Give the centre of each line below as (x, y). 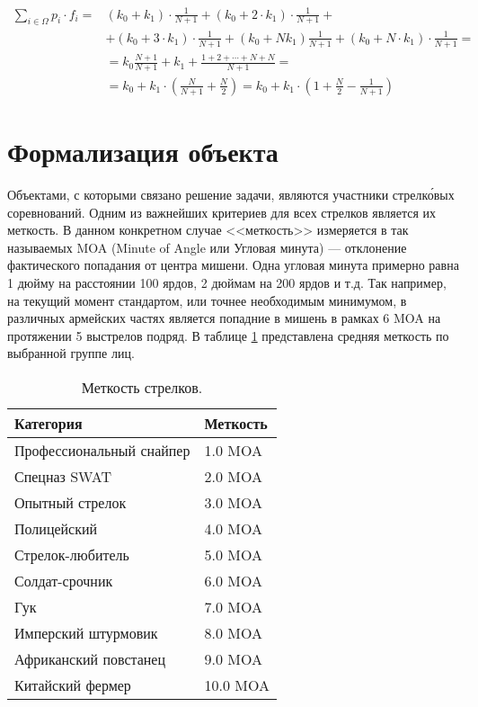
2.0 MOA (233, 476)
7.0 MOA (233, 606)
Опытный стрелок (71, 502)
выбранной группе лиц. (71, 353)
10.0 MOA (237, 685)
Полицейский (56, 528)
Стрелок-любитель (72, 554)
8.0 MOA (233, 632)
